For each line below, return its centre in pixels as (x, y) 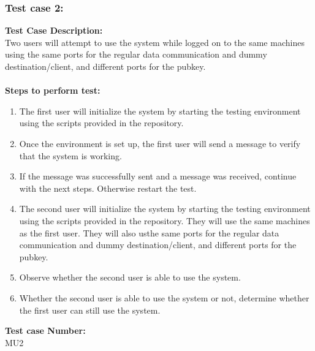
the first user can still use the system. (90, 310)
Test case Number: (45, 330)
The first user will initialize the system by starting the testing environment (160, 111)
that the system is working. (70, 155)
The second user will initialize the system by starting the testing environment (165, 209)
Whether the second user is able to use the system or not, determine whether (164, 297)
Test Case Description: (54, 30)
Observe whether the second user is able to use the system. (130, 277)
